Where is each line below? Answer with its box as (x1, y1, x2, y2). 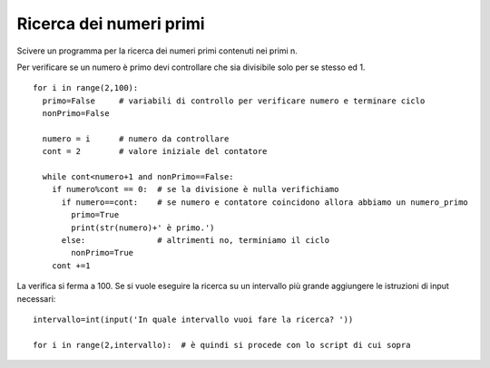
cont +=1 (51, 260, 91, 271)
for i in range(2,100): (33, 82, 139, 93)
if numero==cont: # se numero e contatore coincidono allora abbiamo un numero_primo (61, 197, 469, 208)
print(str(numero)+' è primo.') (71, 222, 215, 233)
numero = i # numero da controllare (42, 133, 230, 144)
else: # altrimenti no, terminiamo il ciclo (61, 236, 330, 246)
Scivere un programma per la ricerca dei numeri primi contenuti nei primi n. (16, 45, 299, 56)
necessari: (16, 293, 56, 304)
